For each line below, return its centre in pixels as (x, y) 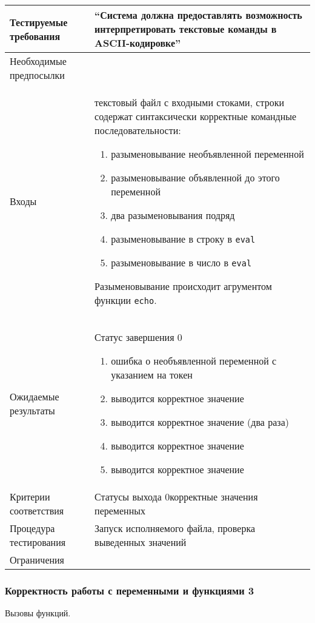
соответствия (37, 510)
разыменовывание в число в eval (181, 262)
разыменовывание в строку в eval (183, 239)
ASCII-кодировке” (138, 43)
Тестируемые (39, 22)
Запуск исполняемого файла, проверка (175, 528)
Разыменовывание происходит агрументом (183, 286)
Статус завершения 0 (138, 337)
